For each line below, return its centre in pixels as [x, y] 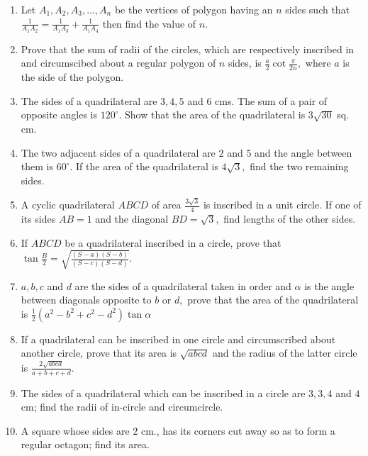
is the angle [329, 285]
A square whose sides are [75, 430]
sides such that [318, 9]
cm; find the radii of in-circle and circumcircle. [122, 407]
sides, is [245, 63]
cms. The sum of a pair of [271, 100]
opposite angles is [59, 115]
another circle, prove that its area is [99, 353]
